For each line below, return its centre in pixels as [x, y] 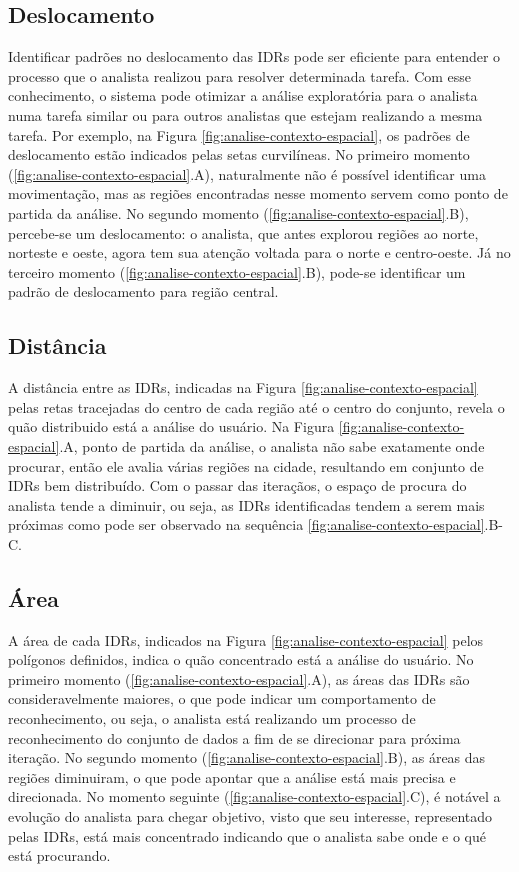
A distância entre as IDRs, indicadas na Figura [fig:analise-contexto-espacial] [243, 387]
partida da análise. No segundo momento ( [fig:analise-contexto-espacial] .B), [238, 212]
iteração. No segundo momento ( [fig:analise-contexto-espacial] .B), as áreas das [247, 757]
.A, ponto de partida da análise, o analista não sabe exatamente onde [272, 445]
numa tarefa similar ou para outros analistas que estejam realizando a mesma [245, 114]
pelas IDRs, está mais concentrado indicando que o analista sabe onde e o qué [247, 835]
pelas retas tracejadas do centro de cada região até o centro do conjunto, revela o [256, 406]
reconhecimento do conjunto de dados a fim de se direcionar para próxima [234, 737]
